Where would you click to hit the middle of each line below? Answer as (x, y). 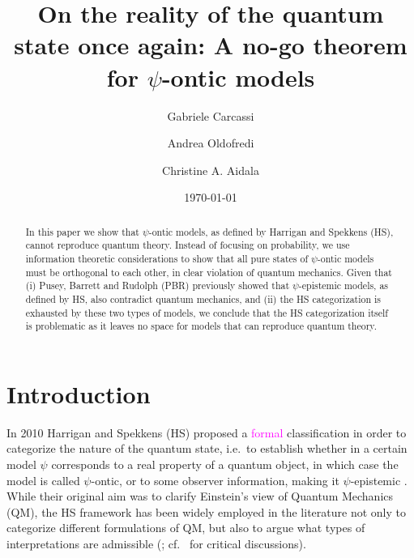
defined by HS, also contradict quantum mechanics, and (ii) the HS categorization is (203, 298)
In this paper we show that (82, 231)
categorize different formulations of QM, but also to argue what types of (186, 528)
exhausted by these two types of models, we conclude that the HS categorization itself (207, 312)
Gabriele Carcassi (211, 115)
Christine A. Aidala (211, 170)
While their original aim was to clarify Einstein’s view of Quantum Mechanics (200, 496)
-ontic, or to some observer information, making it (215, 480)
